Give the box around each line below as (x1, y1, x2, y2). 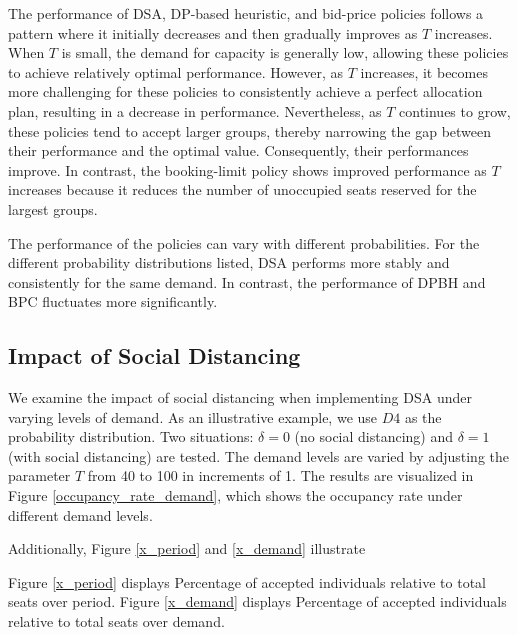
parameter (8, 465, 71, 486)
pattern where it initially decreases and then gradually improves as (8, 22, 418, 43)
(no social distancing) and (294, 426, 454, 447)
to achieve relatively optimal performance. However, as (8, 61, 344, 82)
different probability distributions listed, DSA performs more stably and (8, 252, 450, 273)
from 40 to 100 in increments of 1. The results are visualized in (87, 465, 474, 486)
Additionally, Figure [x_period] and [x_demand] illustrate (8, 538, 366, 559)
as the (404, 406, 442, 427)
